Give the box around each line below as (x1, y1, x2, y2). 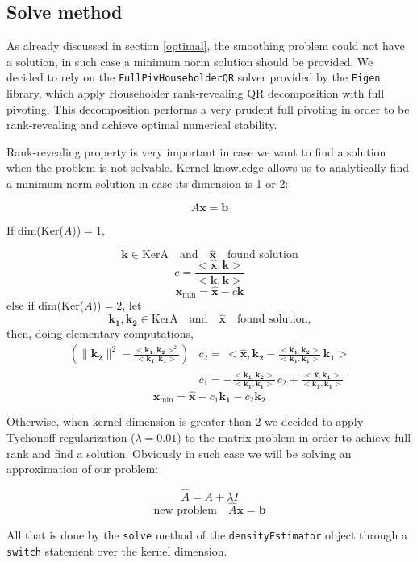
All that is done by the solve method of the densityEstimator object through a (6, 527, 407, 543)
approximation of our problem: (6, 460, 158, 477)
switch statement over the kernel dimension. (6, 542, 227, 559)
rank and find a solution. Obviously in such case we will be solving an (6, 444, 352, 461)
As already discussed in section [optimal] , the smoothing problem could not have (6, 37, 405, 54)
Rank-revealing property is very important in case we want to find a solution (6, 143, 386, 160)
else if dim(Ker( (6, 297, 85, 314)
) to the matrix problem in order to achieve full (177, 429, 411, 446)
